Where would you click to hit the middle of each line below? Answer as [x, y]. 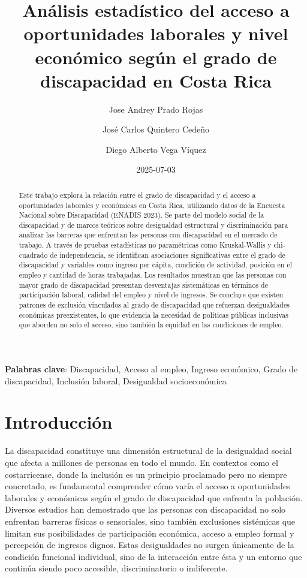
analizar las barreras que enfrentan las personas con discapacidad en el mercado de [148, 235]
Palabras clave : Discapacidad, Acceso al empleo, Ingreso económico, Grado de [151, 369]
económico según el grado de [156, 57]
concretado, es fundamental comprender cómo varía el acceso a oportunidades [148, 486]
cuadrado [33, 255]
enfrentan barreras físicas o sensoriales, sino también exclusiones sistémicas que [150, 521]
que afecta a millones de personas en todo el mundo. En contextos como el [142, 462]
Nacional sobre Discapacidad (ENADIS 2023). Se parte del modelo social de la [142, 215]
